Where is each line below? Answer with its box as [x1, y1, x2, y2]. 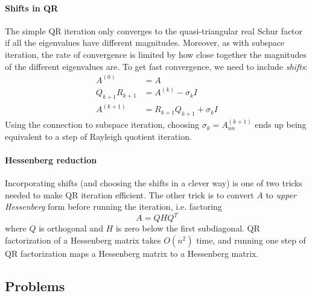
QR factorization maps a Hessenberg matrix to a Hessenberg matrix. [5, 247, 259, 260]
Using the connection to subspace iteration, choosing [5, 118, 199, 131]
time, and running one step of [196, 234, 306, 247]
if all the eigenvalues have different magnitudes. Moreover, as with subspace [5, 36, 285, 49]
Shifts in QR [5, 1, 59, 14]
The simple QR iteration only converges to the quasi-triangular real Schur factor [5, 24, 303, 37]
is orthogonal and [39, 222, 103, 235]
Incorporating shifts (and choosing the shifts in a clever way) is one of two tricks [5, 177, 303, 189]
